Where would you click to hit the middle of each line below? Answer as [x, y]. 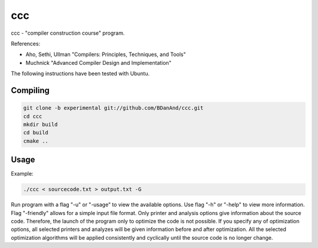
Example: [22, 174]
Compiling [30, 90]
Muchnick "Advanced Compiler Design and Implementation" [99, 62]
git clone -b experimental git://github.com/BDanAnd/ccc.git [113, 108]
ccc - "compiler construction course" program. [68, 33]
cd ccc [33, 116]
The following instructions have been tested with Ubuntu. [80, 74]
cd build [36, 133]
